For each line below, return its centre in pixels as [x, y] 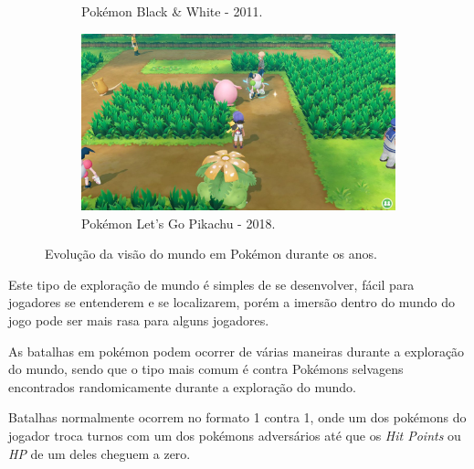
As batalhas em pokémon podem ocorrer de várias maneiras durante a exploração [237, 351]
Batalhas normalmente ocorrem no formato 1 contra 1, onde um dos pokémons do [237, 417]
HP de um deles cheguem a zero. [100, 453]
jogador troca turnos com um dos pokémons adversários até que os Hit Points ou [235, 436]
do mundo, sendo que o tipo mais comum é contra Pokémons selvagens [206, 369]
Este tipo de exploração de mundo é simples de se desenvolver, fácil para [211, 284]
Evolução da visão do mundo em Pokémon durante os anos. [211, 254]
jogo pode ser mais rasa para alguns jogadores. [139, 320]
